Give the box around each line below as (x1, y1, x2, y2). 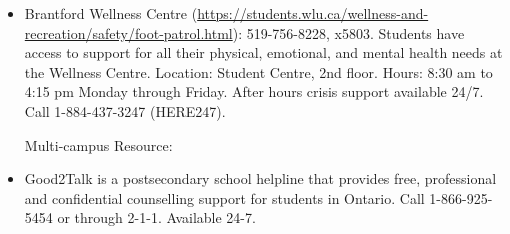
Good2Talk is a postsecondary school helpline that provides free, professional (24, 168, 497, 189)
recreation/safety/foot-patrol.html (24, 22, 233, 43)
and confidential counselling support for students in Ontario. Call (24, 187, 425, 208)
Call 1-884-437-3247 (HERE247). (24, 100, 226, 121)
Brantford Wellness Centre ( (24, 3, 198, 23)
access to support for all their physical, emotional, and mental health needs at (24, 42, 503, 63)
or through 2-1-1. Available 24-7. (57, 207, 256, 228)
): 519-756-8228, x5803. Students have (232, 22, 465, 43)
